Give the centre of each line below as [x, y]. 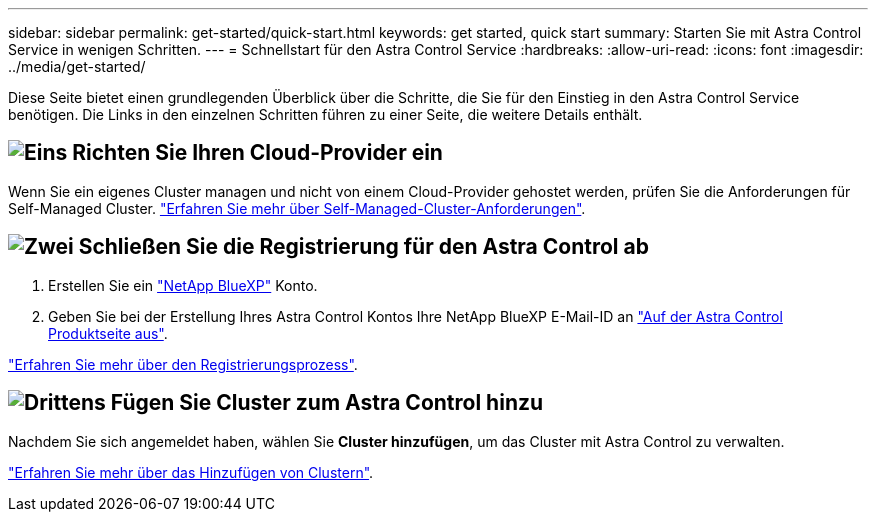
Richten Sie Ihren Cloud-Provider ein [257, 153]
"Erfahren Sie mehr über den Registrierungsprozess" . [183, 364]
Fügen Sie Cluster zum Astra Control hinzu [327, 403]
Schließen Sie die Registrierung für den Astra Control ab [363, 247]
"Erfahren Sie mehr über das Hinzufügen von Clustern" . [191, 472]
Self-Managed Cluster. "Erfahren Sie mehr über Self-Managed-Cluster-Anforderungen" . [297, 208]
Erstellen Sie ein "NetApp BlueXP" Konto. [183, 285]
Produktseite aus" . [108, 333]
